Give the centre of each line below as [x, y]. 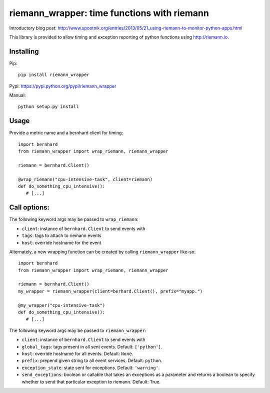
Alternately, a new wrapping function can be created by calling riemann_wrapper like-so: [102, 251]
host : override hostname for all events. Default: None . [77, 353]
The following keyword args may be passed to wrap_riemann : [74, 219]
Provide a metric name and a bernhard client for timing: [66, 133]
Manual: [17, 95]
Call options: [29, 207]
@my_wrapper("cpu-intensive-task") [62, 305]
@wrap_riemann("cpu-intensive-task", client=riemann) [85, 179]
